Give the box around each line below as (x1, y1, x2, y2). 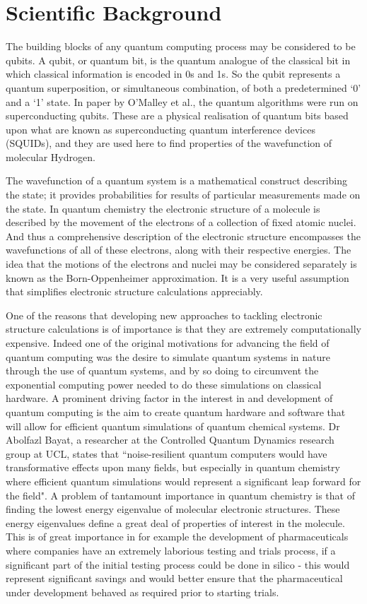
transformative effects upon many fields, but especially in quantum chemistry (6, 460, 341, 475)
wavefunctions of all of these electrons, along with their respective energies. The (6, 242, 351, 257)
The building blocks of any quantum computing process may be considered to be (6, 39, 356, 54)
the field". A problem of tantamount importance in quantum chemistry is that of (6, 487, 355, 502)
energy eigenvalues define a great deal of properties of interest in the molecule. (6, 515, 345, 530)
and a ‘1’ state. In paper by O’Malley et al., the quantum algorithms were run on (6, 94, 359, 109)
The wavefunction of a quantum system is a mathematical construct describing (6, 173, 348, 188)
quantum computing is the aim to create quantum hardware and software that (6, 404, 346, 419)
